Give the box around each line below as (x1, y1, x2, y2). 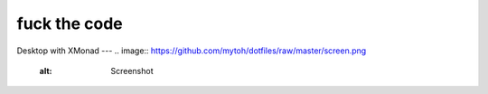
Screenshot (110, 65, 154, 76)
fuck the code (16, 14, 123, 33)
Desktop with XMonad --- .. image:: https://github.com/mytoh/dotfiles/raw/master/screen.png (16, 45, 367, 56)
